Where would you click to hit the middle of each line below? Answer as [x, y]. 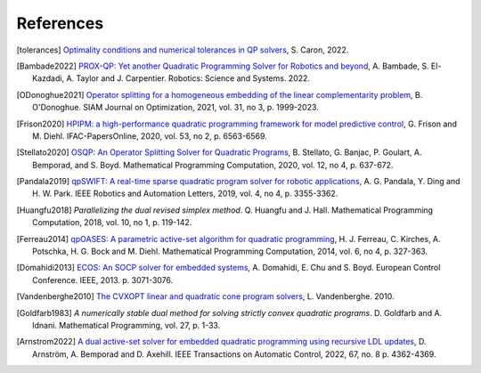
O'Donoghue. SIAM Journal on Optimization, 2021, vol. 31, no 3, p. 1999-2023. [176, 108]
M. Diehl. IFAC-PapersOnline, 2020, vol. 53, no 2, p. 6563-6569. [150, 136]
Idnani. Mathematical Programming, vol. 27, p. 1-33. [126, 325]
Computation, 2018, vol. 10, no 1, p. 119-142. [112, 223]
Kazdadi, [49, 78]
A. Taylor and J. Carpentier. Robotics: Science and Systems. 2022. [188, 78]
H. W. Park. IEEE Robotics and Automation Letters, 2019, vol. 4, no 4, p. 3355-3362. [185, 194]
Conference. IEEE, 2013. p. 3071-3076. [103, 280]
